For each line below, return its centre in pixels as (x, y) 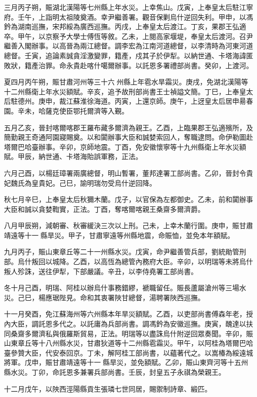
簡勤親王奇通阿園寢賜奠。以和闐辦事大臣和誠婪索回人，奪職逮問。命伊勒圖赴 (128, 137)
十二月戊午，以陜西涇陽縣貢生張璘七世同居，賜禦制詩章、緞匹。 (108, 388)
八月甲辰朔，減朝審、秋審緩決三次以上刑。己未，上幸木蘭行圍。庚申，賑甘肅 (128, 225)
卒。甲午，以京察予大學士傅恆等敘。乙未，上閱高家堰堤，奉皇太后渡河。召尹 (128, 36)
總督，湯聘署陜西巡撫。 (166, 297)
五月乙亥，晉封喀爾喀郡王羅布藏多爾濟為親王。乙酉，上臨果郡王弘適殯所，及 (128, 127)
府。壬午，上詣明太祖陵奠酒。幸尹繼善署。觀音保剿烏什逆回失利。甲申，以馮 (128, 17)
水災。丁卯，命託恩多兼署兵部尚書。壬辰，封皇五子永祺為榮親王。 (118, 372)
